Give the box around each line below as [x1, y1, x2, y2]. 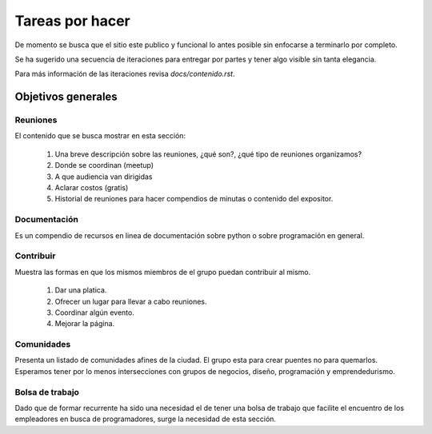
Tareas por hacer [14, 12, 131, 30]
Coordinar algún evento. [54, 308, 135, 317]
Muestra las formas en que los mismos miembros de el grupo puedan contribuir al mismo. [14, 267, 311, 277]
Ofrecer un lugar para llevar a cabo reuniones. [54, 297, 207, 306]
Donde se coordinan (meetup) [54, 161, 154, 170]
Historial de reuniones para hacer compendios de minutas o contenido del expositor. [54, 194, 334, 204]
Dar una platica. [54, 285, 107, 295]
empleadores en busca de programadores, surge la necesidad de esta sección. [14, 414, 276, 424]
